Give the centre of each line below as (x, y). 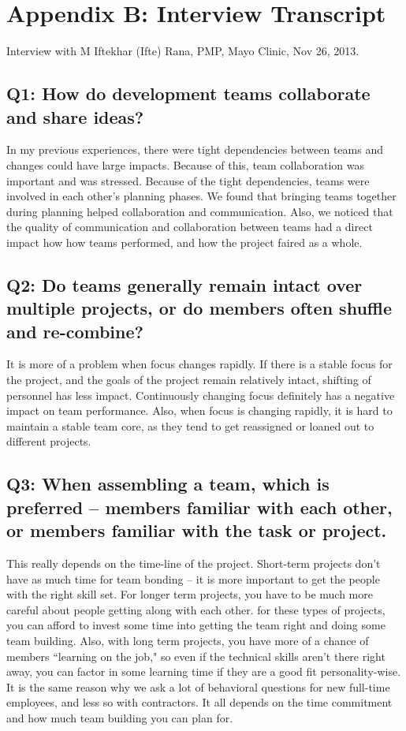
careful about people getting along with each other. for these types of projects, (196, 609)
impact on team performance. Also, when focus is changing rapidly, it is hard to (199, 410)
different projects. (49, 441)
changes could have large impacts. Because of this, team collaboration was (186, 164)
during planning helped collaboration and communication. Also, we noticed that (200, 211)
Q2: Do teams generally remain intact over (184, 284)
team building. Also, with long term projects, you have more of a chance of (188, 640)
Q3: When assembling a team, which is (168, 484)
